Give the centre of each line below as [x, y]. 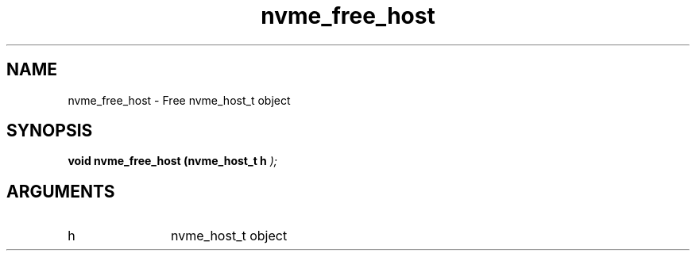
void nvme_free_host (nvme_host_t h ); [173, 161]
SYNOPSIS [50, 131]
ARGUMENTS [61, 191]
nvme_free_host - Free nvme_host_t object [179, 100]
